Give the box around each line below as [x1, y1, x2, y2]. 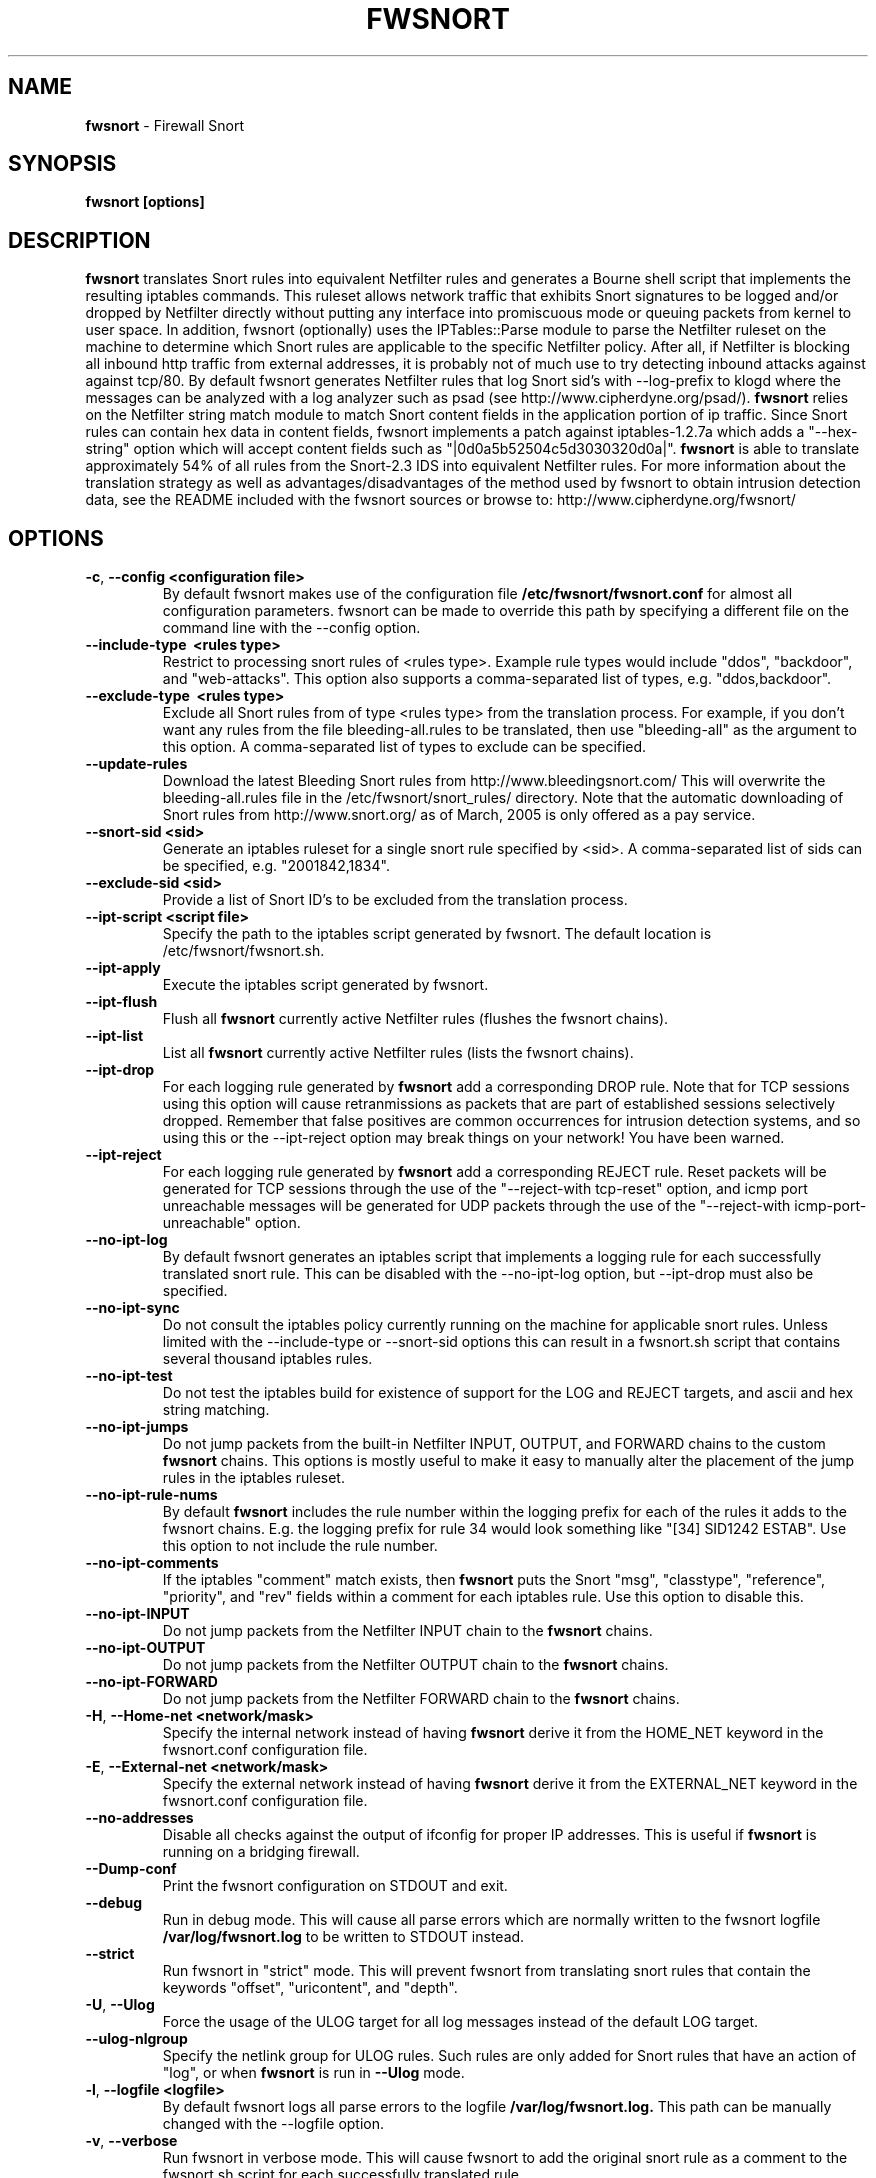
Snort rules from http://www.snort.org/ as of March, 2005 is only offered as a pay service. [162, 806, 756, 824]
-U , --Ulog [85, 1996, 155, 2014]
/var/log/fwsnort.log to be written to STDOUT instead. [162, 1928, 525, 1946]
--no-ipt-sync [85, 1299, 180, 1317]
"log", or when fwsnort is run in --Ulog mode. [162, 2064, 465, 2082]
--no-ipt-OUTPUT [85, 1639, 206, 1657]
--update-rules [85, 755, 188, 773]
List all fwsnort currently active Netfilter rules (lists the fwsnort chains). [162, 1044, 634, 1062]
